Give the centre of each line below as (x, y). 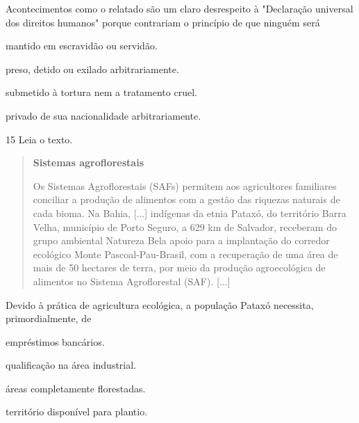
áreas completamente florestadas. (76, 388)
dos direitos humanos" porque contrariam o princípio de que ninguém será (163, 22)
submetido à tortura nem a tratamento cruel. (101, 92)
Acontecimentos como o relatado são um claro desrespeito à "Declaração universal (179, 8)
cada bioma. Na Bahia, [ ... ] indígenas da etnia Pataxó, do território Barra (190, 213)
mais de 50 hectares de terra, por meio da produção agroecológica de (179, 268)
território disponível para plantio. (77, 412)
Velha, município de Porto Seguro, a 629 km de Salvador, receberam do (185, 226)
